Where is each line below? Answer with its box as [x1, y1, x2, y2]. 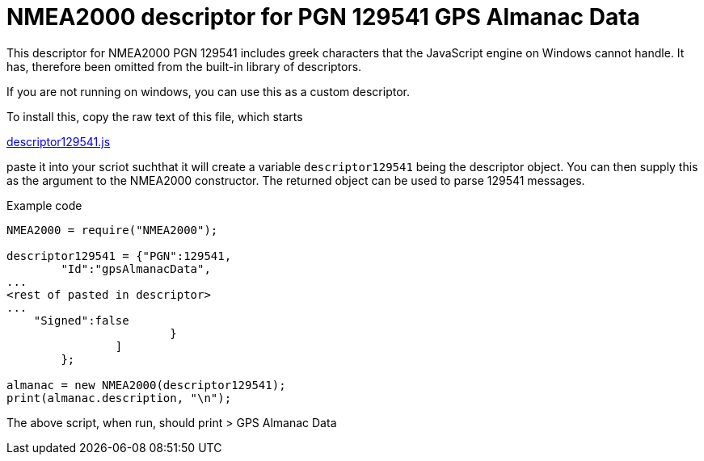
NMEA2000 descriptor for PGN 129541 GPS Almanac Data [6, 3, 640, 31]
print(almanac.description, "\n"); [6, 391, 232, 404]
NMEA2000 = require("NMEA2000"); [6, 223, 218, 237]
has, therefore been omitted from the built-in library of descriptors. [6, 59, 362, 73]
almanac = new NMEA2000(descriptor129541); [6, 378, 286, 392]
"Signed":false [33, 313, 129, 327]
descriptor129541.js [6, 134, 111, 149]
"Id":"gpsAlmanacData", [61, 262, 211, 275]
